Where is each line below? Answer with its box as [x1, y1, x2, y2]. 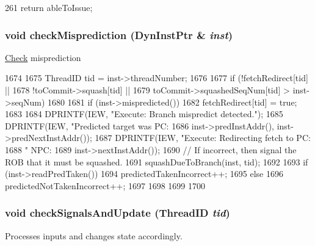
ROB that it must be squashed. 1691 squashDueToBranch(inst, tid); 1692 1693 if [5, 155, 308, 168]
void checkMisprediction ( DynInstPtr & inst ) [5, 27, 233, 42]
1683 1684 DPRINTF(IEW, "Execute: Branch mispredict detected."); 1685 [5, 107, 283, 120]
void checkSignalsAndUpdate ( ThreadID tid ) [5, 205, 230, 220]
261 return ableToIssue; [5, 1, 93, 13]
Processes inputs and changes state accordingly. [5, 229, 183, 242]
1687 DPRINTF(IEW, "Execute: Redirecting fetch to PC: [95, 131, 311, 144]
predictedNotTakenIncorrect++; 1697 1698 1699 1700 [5, 179, 205, 192]
